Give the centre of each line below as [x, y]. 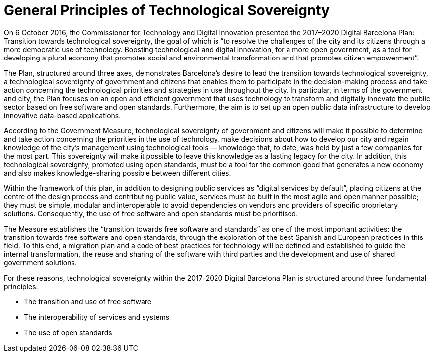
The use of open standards [68, 332]
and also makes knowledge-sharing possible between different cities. [118, 173]
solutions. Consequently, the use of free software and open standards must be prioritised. [151, 213]
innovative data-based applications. [63, 115]
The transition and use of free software [88, 301]
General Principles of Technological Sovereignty [167, 10]
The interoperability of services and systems [97, 317]
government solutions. [40, 262]
